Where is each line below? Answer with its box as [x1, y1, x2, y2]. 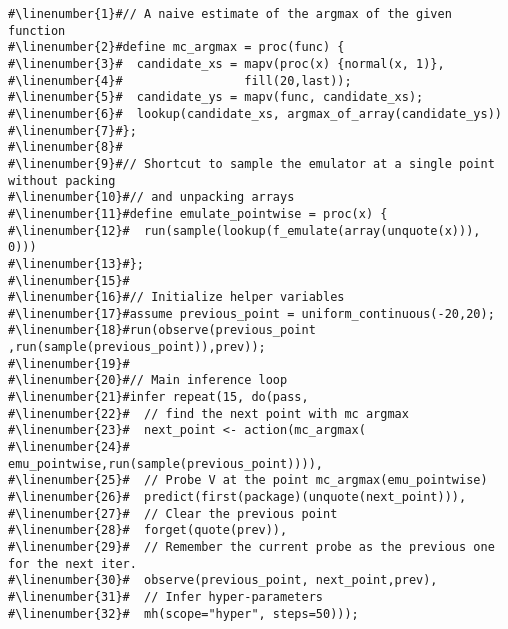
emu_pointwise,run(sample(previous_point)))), [8, 456, 323, 471]
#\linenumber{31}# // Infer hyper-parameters [8, 589, 323, 604]
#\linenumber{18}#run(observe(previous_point [8, 323, 316, 338]
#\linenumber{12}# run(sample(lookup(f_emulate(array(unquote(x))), [8, 223, 481, 238]
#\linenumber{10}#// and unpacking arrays [8, 190, 295, 205]
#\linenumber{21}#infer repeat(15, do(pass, [8, 390, 309, 405]
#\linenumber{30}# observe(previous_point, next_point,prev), [8, 573, 438, 588]
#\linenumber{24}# [8, 440, 130, 455]
